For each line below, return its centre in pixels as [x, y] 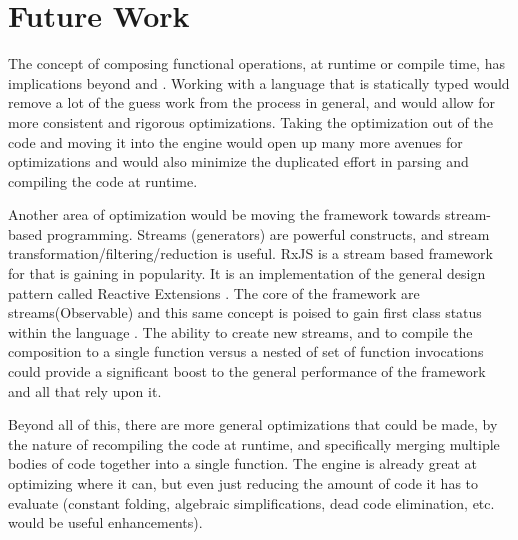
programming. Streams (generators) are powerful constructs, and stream [268, 233]
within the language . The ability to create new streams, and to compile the [240, 331]
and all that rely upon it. [85, 390]
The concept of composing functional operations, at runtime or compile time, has [256, 63]
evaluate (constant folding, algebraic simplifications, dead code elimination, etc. [251, 502]
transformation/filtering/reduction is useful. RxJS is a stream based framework [250, 253]
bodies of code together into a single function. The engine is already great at [242, 463]
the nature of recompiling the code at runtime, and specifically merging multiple [254, 443]
